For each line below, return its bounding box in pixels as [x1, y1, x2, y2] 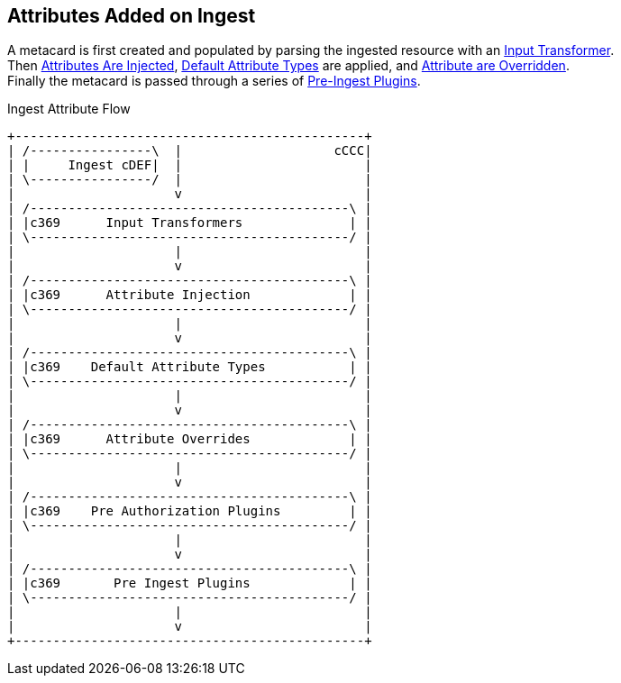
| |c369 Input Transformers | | [7, 215, 372, 231]
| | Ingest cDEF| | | [7, 158, 372, 173]
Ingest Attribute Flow [7, 101, 131, 117]
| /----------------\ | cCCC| [7, 143, 372, 159]
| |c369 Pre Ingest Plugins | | [7, 576, 372, 591]
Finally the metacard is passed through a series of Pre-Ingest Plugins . [7, 73, 421, 89]
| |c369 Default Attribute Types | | [7, 360, 372, 375]
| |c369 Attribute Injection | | [7, 287, 372, 303]
